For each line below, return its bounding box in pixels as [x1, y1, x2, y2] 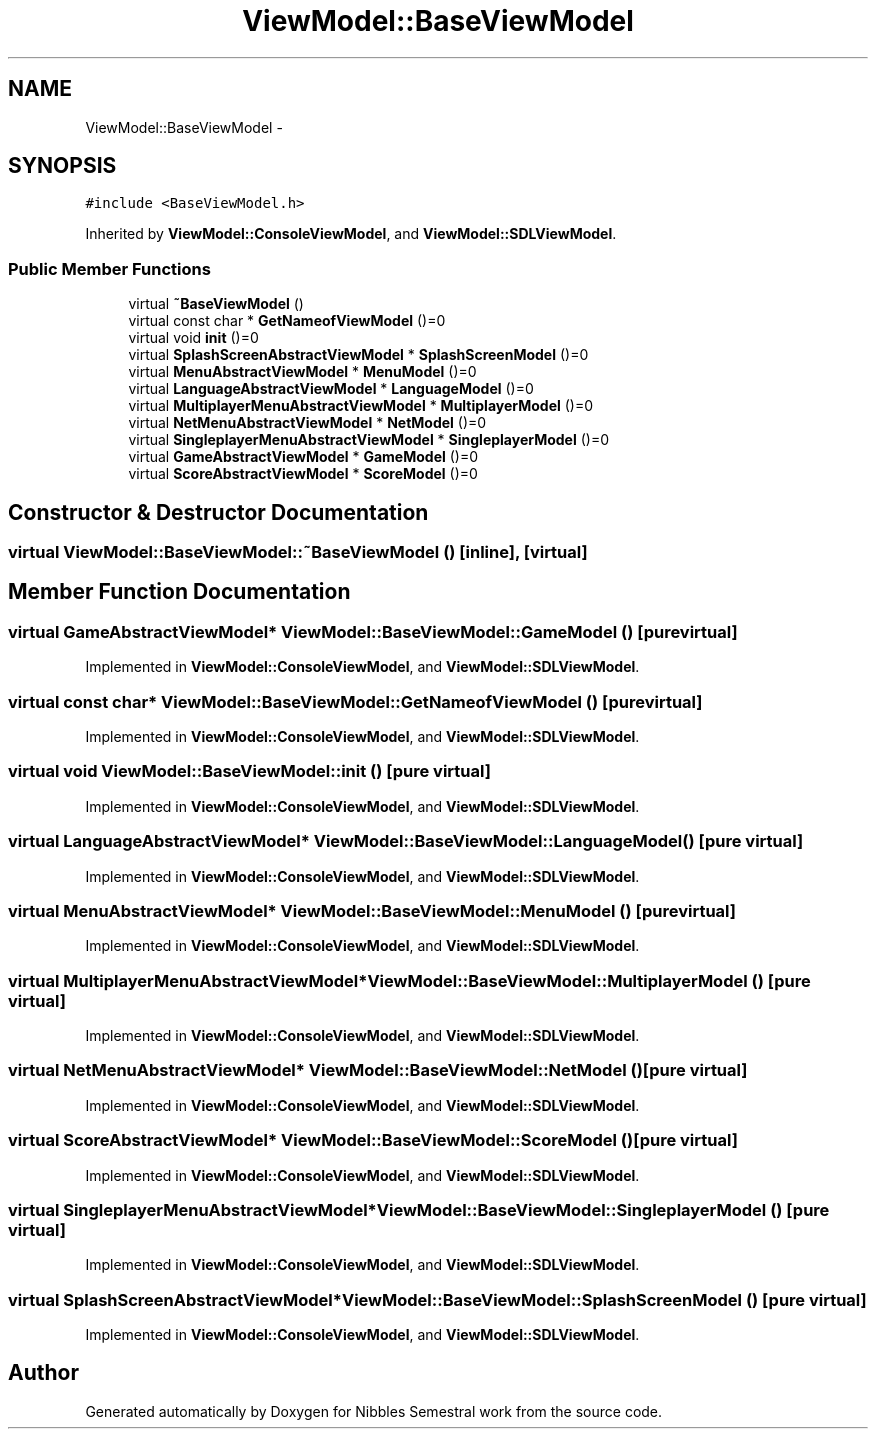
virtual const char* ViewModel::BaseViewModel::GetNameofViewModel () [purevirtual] [8, 691, 703, 712]
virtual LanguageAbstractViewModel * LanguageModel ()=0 [128, 380, 534, 398]
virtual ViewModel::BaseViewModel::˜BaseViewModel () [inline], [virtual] [8, 542, 588, 563]
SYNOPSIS [8, 153, 117, 179]
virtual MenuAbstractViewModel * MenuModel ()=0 [128, 363, 477, 381]
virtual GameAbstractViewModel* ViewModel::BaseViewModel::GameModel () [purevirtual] [8, 621, 738, 642]
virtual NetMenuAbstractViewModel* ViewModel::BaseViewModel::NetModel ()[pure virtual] [8, 1060, 748, 1081]
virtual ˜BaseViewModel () [128, 295, 304, 313]
